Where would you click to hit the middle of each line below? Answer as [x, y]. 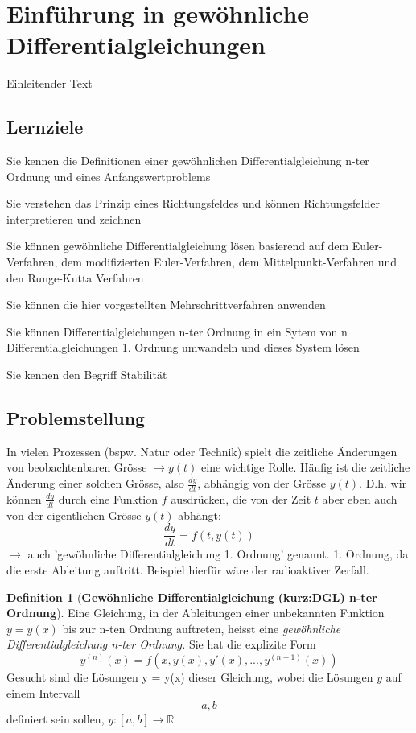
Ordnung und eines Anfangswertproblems [109, 176]
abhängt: [200, 515]
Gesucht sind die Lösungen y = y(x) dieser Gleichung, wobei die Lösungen [190, 676]
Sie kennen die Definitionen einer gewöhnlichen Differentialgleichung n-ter [188, 161]
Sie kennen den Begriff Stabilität [87, 375]
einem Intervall [43, 692]
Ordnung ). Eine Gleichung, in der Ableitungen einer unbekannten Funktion [196, 613]
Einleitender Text [49, 83]
